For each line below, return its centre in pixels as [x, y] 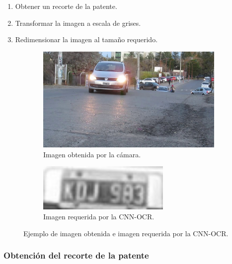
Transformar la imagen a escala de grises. [78, 23]
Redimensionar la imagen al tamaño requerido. [86, 39]
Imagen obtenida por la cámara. [92, 154]
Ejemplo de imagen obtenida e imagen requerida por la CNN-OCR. [126, 233]
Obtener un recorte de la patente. [66, 6]
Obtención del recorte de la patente [76, 255]
